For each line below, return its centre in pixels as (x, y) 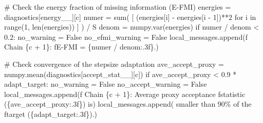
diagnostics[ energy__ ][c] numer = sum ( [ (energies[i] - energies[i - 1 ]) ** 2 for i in (130, 17)
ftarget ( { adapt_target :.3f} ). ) (51, 114)
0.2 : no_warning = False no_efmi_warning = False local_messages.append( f (126, 36)
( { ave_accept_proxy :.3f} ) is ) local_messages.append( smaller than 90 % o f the (128, 104)
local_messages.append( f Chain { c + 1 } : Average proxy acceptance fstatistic (125, 94)
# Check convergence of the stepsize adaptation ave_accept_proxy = (114, 64)
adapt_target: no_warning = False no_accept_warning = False (106, 84)
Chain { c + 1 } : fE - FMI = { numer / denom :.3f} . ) (81, 47)
